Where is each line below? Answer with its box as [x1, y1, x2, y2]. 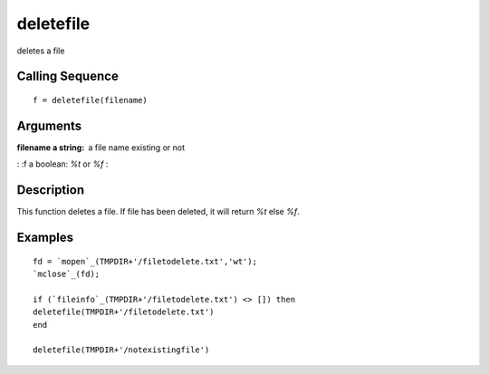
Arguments [16, 118, 82, 133]
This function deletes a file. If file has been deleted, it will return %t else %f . [16, 206, 300, 217]
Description [16, 182, 85, 198]
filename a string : [16, 141, 85, 153]
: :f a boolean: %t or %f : [16, 158, 109, 169]
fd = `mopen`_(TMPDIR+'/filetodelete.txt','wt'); [33, 256, 258, 266]
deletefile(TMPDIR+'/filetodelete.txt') [33, 307, 215, 317]
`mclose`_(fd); [33, 268, 101, 279]
